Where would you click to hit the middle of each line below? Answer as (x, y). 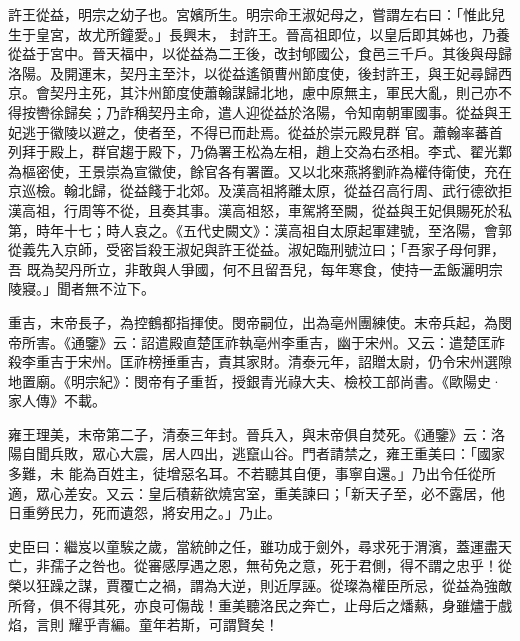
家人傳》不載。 (57, 400)
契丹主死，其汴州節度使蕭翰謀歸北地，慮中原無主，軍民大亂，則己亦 (273, 92)
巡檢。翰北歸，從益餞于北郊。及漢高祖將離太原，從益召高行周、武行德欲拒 (266, 190)
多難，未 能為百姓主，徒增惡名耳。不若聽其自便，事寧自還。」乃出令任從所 (252, 473)
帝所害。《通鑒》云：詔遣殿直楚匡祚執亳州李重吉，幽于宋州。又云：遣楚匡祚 (256, 341)
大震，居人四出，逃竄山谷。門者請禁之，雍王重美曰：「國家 (312, 453)
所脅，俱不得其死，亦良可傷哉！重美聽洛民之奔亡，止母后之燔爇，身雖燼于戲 (260, 604)
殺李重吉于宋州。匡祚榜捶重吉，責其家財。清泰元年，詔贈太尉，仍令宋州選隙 (260, 361)
